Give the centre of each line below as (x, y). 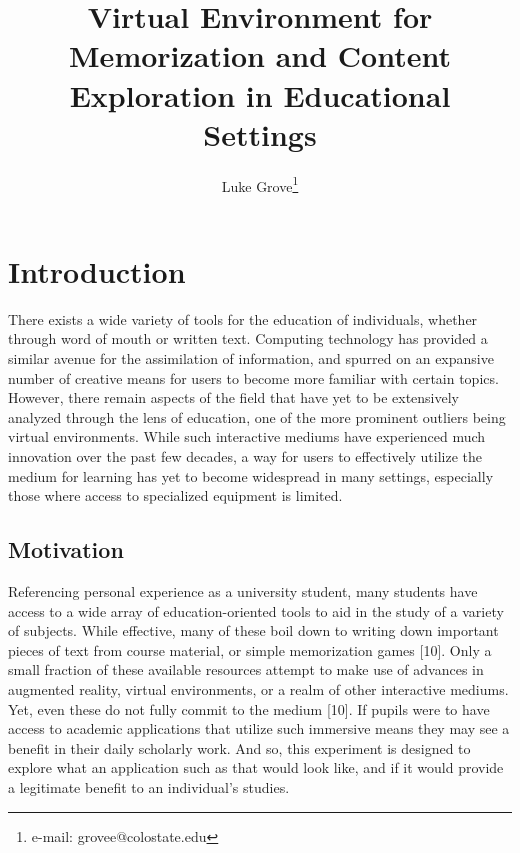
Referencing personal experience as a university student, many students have (243, 591)
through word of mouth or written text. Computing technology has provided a (248, 338)
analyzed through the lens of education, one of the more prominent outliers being (257, 416)
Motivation (66, 549)
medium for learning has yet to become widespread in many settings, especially (251, 475)
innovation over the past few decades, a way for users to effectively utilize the (245, 456)
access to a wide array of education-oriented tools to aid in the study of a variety (256, 610)
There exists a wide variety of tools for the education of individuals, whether (243, 318)
